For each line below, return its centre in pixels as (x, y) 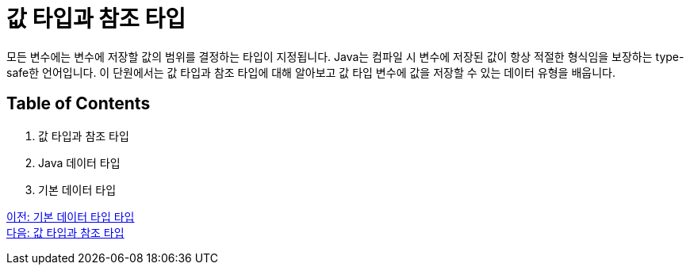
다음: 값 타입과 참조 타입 (65, 232)
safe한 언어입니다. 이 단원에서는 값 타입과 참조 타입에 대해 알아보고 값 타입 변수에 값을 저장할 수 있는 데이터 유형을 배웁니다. (311, 72)
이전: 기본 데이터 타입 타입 (71, 216)
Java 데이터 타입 (79, 162)
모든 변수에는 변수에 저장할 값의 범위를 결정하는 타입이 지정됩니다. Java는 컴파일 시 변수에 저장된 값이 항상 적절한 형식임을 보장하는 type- (345, 56)
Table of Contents (79, 104)
